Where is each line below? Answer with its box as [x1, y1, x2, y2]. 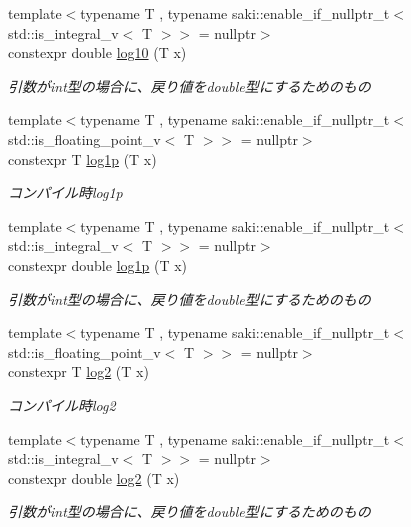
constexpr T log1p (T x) [8, 148, 157, 169]
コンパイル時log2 [8, 394, 116, 415]
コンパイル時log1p [8, 182, 123, 203]
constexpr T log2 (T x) [8, 361, 149, 382]
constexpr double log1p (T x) [8, 254, 188, 275]
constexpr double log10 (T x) [8, 42, 187, 63]
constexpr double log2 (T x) [8, 467, 180, 488]
